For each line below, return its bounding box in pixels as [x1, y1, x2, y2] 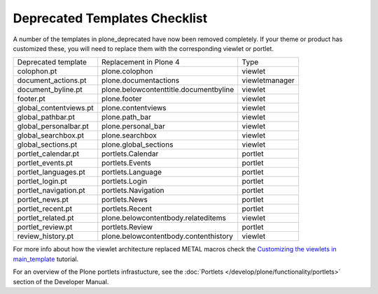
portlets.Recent [101, 204, 153, 214]
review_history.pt [17, 231, 73, 241]
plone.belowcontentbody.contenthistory [101, 231, 234, 241]
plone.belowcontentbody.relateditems [101, 213, 227, 223]
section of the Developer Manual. [13, 277, 109, 286]
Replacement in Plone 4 [101, 57, 180, 67]
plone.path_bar [101, 112, 152, 122]
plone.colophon [101, 66, 153, 76]
